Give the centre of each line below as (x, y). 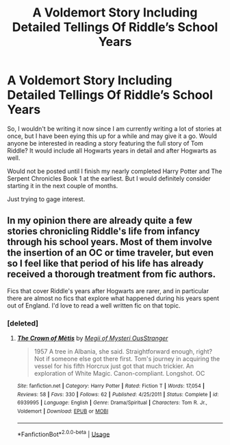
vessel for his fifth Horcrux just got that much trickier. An (114, 366)
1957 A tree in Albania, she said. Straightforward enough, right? (123, 352)
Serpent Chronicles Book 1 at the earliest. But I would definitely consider (109, 178)
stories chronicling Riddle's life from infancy (104, 231)
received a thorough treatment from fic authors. (112, 274)
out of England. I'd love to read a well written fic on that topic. (94, 305)
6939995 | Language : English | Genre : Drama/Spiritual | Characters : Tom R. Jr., (112, 403)
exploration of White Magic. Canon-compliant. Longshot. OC (119, 374)
